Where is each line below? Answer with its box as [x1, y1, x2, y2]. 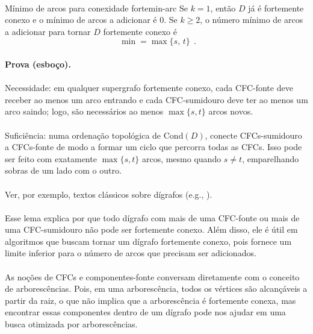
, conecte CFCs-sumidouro [205, 128, 302, 141]
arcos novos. [208, 105, 253, 118]
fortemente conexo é [103, 25, 177, 37]
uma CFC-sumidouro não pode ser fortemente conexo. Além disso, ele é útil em [5, 223, 298, 236]
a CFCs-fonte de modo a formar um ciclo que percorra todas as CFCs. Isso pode [5, 140, 302, 153]
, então [210, 1, 236, 14]
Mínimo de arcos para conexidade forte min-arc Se [5, 1, 188, 14]
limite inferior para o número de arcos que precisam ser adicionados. [5, 247, 256, 259]
